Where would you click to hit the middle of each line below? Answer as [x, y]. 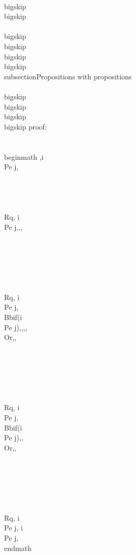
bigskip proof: [25, 126]
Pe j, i [13, 528]
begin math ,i [24, 156]
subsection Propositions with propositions [68, 76]
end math [18, 548]
